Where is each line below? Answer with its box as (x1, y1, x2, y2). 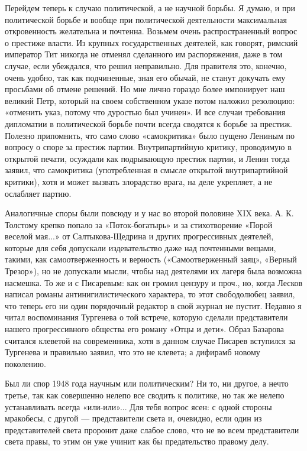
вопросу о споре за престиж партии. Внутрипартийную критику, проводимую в (5, 141, 292, 153)
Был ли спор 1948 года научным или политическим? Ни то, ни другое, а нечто (5, 377, 289, 390)
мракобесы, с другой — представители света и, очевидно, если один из (5, 412, 262, 424)
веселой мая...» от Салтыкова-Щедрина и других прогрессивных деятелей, (5, 230, 274, 242)
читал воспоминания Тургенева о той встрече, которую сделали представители (5, 311, 288, 323)
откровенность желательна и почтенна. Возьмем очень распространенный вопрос (5, 25, 298, 37)
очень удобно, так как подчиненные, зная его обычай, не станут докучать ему (5, 71, 286, 83)
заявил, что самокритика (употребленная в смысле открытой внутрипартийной (5, 164, 288, 176)
